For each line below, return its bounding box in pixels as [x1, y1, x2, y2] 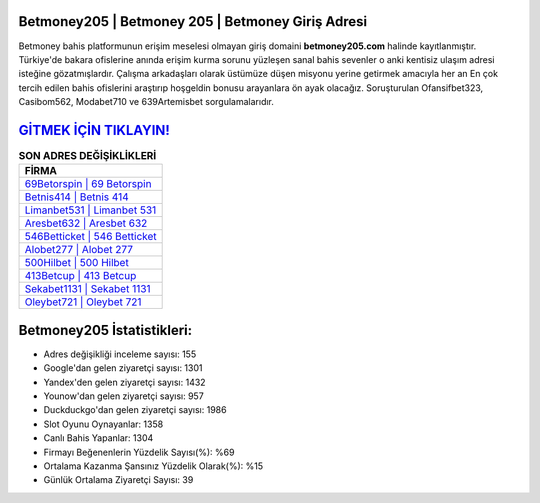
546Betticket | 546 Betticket [24, 230, 157, 244]
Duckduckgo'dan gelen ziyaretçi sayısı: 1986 [43, 404, 227, 416]
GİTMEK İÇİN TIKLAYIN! [18, 121, 170, 139]
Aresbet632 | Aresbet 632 [24, 216, 148, 230]
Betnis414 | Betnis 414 [24, 190, 129, 204]
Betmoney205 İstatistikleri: [18, 321, 193, 339]
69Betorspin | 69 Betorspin [24, 177, 152, 191]
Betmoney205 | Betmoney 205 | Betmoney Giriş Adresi [18, 13, 368, 30]
